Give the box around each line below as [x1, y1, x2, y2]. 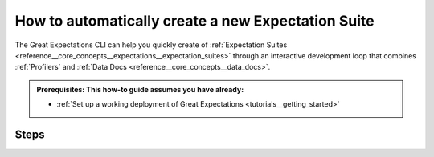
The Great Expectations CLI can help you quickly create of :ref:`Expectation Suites [14, 40, 288, 50]
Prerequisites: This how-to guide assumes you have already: [36, 84, 244, 94]
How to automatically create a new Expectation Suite [14, 12, 375, 30]
